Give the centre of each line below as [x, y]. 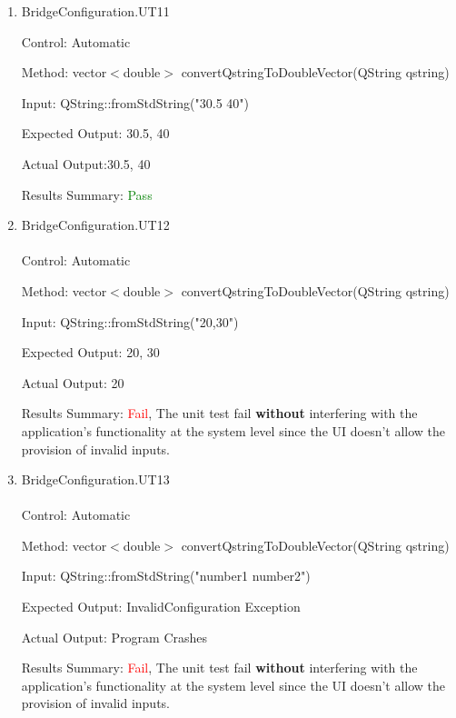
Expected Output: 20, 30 [90, 352]
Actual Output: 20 [73, 382]
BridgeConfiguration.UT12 [95, 225]
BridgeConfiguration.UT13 [95, 479]
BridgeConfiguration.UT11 [95, 11]
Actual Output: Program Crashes [114, 637]
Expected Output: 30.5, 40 [95, 133]
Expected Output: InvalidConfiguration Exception [161, 607]
